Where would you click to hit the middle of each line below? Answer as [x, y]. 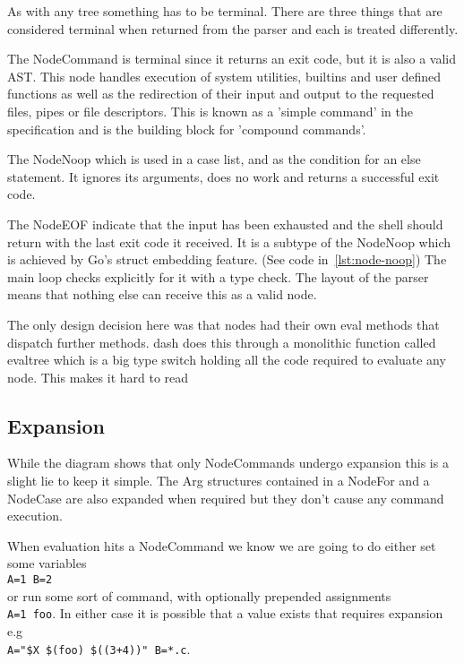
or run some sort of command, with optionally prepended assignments [199, 595]
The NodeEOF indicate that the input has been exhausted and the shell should [225, 224]
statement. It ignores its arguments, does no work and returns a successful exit [223, 176]
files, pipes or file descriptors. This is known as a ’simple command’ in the [210, 111]
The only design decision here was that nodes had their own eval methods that [223, 324]
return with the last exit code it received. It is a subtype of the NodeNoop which [229, 241]
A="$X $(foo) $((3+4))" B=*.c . [99, 648]
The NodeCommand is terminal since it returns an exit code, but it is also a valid [232, 59]
